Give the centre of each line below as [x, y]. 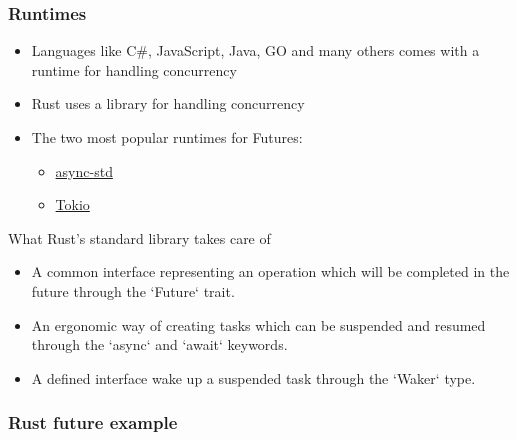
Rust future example [93, 422]
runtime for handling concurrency [134, 69]
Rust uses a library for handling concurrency [168, 103]
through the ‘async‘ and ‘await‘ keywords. [159, 344]
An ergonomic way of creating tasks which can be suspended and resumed [258, 324]
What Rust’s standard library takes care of [139, 237]
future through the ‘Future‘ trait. [133, 290]
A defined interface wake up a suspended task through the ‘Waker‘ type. [253, 377]
